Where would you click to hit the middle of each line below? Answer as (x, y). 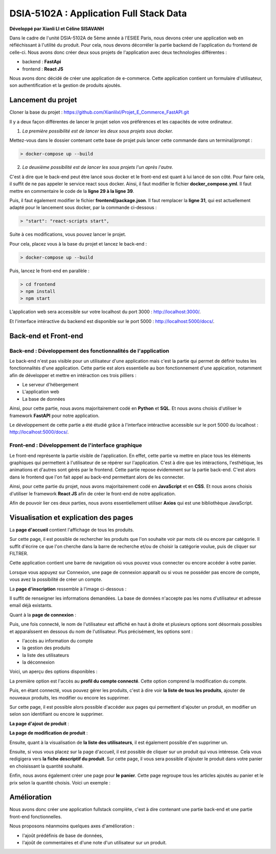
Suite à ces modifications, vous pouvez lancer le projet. (68, 234)
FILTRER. (19, 553)
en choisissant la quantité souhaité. (47, 766)
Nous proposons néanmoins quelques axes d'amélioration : (72, 826)
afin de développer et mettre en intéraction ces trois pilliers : (73, 375)
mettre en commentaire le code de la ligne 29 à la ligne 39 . (72, 191)
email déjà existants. (31, 605)
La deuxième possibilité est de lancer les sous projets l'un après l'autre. (98, 167)
